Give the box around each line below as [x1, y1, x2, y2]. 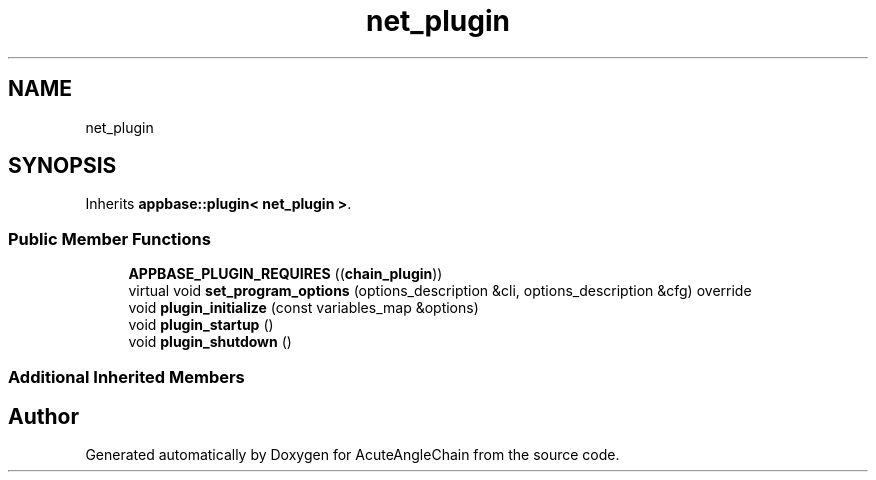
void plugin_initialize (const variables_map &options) [128, 299, 479, 317]
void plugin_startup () [128, 316, 274, 334]
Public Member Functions [8, 228, 211, 249]
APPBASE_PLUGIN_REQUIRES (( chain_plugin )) [128, 265, 443, 283]
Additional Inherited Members [8, 366, 245, 387]
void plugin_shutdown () [128, 333, 292, 351]
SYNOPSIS [8, 153, 117, 179]
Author [8, 403, 79, 429]
